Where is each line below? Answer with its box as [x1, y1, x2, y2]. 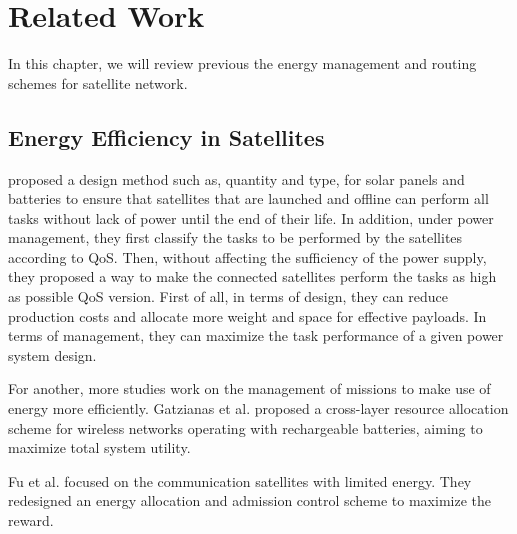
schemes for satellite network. [8, 72, 188, 93]
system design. [8, 344, 97, 365]
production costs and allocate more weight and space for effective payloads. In [8, 305, 487, 326]
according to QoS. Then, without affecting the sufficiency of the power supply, [8, 246, 487, 267]
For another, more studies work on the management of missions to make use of [8, 378, 491, 399]
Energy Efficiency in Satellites [8, 121, 325, 152]
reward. [8, 510, 54, 531]
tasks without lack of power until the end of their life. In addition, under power [8, 207, 494, 228]
